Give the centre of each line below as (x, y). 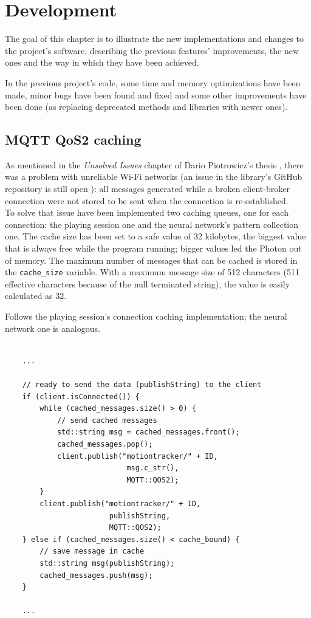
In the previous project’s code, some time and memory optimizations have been (153, 82)
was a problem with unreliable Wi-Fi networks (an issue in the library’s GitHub (154, 177)
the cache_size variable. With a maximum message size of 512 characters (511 (152, 272)
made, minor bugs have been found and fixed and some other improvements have (156, 94)
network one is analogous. (53, 328)
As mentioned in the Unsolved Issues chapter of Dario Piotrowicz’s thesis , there (154, 164)
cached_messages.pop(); (105, 445)
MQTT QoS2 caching (73, 139)
